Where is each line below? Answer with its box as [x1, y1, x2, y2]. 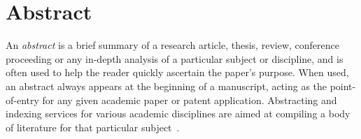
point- [330, 78, 356, 93]
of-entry [6, 92, 39, 107]
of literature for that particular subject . [6, 119, 180, 134]
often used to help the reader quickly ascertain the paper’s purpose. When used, [6, 65, 349, 80]
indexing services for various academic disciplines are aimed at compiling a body [6, 106, 351, 121]
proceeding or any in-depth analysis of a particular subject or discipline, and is [6, 51, 344, 66]
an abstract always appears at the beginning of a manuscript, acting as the [6, 78, 327, 93]
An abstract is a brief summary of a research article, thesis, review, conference [6, 38, 339, 52]
